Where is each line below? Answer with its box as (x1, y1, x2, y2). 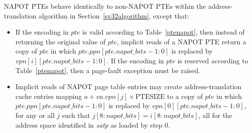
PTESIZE (135, 93, 165, 100)
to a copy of (167, 91, 203, 101)
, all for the (198, 110, 232, 120)
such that (62, 110, 90, 120)
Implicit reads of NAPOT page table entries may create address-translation (15, 81, 242, 92)
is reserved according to (178, 55, 249, 65)
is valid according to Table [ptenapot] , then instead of (82, 27, 245, 37)
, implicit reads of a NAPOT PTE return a (116, 36, 246, 46)
